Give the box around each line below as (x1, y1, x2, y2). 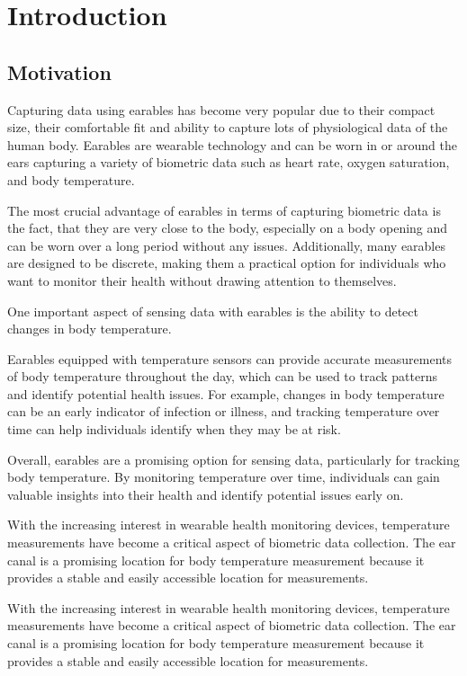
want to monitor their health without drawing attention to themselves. (7, 271, 397, 289)
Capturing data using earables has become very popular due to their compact (7, 100, 436, 119)
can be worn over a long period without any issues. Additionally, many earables (7, 236, 445, 254)
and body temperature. (7, 170, 135, 189)
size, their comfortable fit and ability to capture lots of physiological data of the (7, 118, 448, 137)
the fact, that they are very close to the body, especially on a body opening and (7, 218, 448, 237)
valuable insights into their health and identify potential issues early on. (7, 485, 404, 503)
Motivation (7, 58, 112, 85)
